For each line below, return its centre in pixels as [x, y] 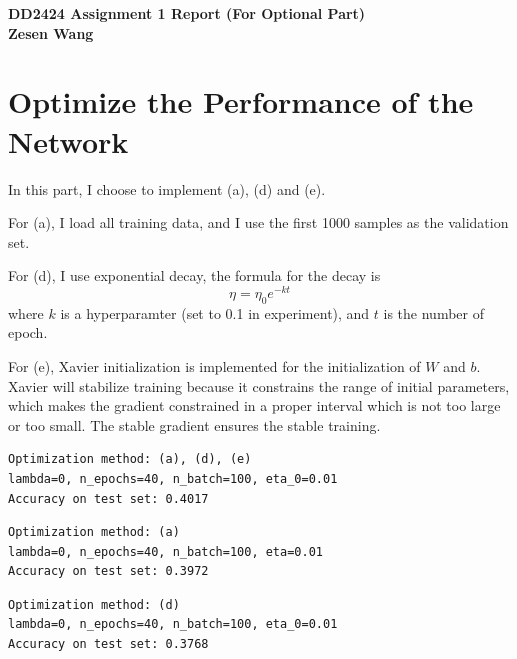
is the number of [433, 312]
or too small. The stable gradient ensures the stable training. [194, 424]
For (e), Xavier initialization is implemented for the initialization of [214, 365]
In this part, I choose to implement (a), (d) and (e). [167, 188]
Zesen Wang [51, 32]
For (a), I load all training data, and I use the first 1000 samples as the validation [258, 222]
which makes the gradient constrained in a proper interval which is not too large [254, 405]
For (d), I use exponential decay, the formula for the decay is [194, 275]
